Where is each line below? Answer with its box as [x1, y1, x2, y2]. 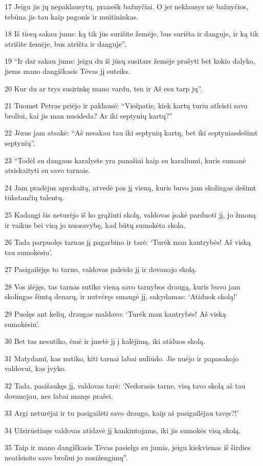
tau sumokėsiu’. [5, 246, 53, 257]
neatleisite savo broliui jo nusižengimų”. [5, 452, 128, 462]
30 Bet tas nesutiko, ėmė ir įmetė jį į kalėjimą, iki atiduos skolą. [5, 336, 206, 346]
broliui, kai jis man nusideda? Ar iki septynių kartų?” [5, 110, 173, 121]
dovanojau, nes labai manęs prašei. [5, 390, 113, 401]
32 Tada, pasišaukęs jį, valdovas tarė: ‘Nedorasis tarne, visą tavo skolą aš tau [5, 380, 246, 391]
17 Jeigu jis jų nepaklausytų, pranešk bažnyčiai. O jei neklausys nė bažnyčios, [5, 1, 248, 11]
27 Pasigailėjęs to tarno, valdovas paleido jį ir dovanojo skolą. [5, 264, 197, 275]
